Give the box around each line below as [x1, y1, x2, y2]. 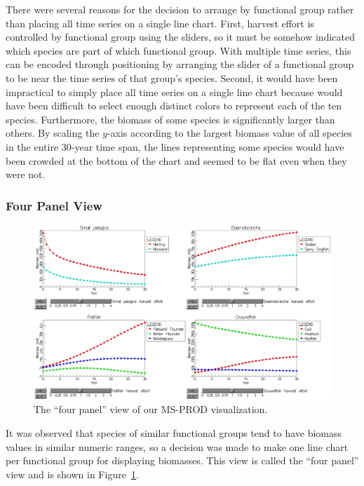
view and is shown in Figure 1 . [6, 466, 139, 481]
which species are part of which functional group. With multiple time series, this [6, 43, 351, 58]
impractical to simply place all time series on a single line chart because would [6, 84, 343, 99]
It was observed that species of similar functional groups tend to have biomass [6, 425, 342, 440]
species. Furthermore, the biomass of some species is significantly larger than [6, 112, 335, 126]
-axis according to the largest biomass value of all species [107, 126, 352, 140]
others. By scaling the [6, 126, 100, 140]
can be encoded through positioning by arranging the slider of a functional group [6, 57, 354, 72]
